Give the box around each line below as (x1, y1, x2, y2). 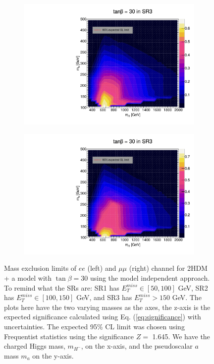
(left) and (87, 263, 116, 273)
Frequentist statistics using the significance (4, 331, 134, 341)
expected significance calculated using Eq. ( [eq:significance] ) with (4, 311, 201, 322)
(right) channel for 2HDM (129, 263, 208, 273)
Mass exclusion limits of (4, 263, 77, 273)
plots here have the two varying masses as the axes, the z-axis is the (4, 302, 211, 312)
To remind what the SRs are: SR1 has (4, 282, 119, 293)
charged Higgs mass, (4, 341, 65, 351)
